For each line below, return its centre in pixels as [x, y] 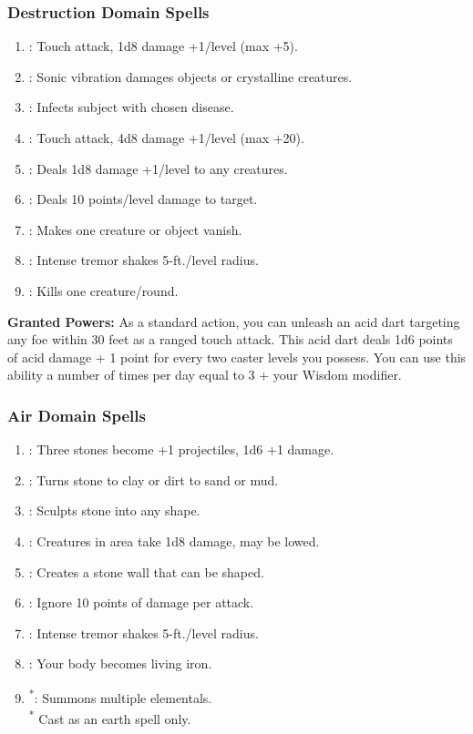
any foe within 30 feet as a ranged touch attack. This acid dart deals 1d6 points [230, 339]
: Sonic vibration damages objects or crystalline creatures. [190, 76]
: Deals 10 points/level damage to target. [143, 199]
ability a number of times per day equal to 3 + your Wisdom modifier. [205, 375]
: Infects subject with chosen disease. [131, 107]
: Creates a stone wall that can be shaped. [146, 571]
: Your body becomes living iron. [120, 663]
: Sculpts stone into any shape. [114, 510]
